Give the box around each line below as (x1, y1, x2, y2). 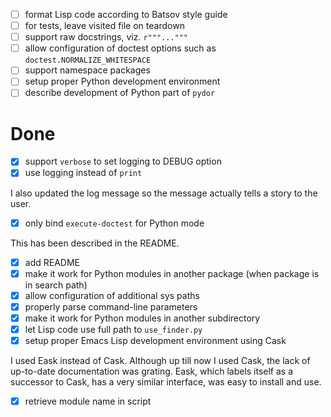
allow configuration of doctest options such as (24, 42, 217, 54)
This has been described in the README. (10, 237, 180, 249)
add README (24, 256, 80, 268)
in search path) (24, 279, 88, 291)
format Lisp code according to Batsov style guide (24, 9, 228, 20)
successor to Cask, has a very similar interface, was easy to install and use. (10, 376, 322, 388)
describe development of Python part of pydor (24, 87, 216, 99)
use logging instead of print (24, 167, 143, 179)
